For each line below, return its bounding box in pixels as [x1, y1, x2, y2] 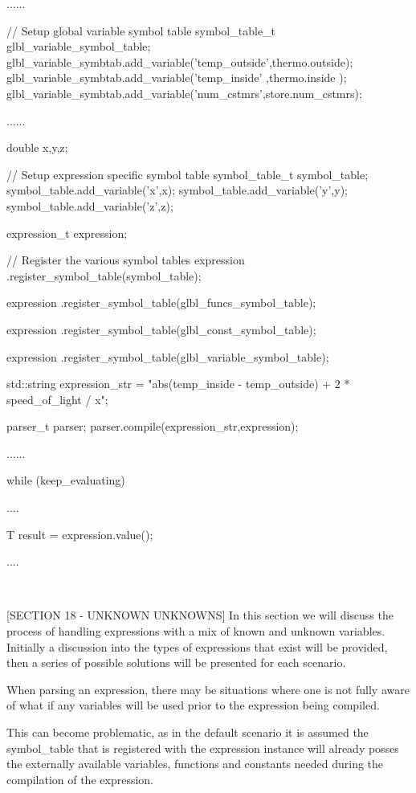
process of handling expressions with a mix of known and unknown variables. [6, 623, 385, 640]
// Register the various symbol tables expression [6, 251, 245, 268]
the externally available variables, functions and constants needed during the [6, 755, 384, 772]
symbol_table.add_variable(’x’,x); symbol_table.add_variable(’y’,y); [6, 182, 348, 198]
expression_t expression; [6, 224, 128, 241]
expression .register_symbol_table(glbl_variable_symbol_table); [6, 348, 329, 365]
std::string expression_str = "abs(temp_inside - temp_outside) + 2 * [6, 375, 350, 392]
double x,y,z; [6, 139, 68, 156]
